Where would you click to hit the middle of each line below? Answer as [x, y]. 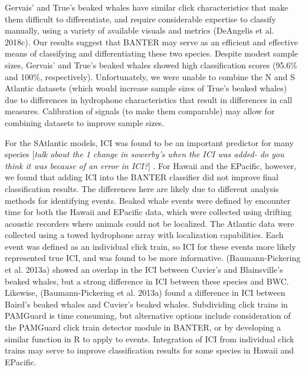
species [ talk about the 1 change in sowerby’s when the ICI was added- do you [145, 154]
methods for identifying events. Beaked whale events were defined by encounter [148, 200]
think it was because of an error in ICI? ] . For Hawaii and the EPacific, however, [150, 165]
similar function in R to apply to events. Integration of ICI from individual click [150, 338]
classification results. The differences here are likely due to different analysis [142, 188]
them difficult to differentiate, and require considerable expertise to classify [140, 19]
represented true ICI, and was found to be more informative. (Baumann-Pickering [153, 258]
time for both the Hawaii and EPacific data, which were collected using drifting [148, 212]
